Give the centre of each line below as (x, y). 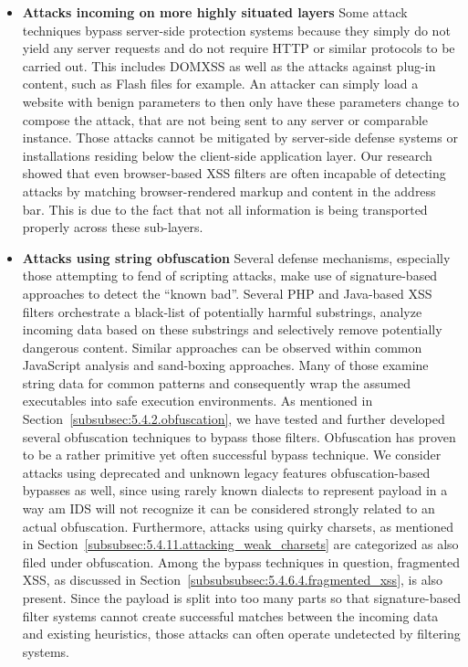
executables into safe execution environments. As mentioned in (198, 401)
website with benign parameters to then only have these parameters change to (241, 101)
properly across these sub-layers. (113, 227)
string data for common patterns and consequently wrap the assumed (217, 382)
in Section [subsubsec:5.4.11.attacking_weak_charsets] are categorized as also (240, 544)
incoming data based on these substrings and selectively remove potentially (232, 329)
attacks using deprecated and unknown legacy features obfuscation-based (226, 472)
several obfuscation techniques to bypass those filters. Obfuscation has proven (239, 436)
